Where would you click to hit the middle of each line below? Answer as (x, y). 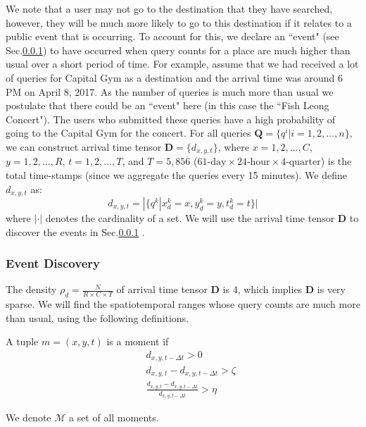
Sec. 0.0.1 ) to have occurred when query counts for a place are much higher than (178, 50)
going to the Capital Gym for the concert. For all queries (128, 133)
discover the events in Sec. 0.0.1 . (75, 231)
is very (331, 289)
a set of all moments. (114, 417)
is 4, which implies (263, 289)
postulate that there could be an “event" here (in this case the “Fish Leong (168, 105)
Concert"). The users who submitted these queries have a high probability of (171, 119)
